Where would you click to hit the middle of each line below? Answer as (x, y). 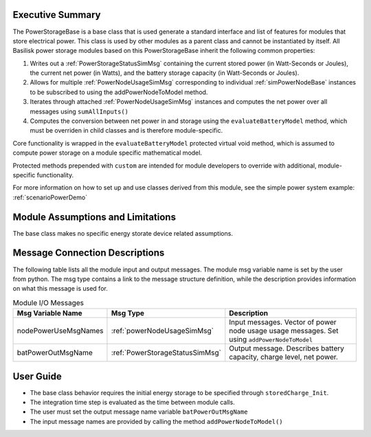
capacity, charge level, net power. (283, 357)
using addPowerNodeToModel (271, 339)
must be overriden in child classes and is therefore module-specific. (126, 131)
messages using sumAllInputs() (79, 111)
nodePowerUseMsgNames (60, 331)
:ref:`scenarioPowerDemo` (50, 197)
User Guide (37, 376)
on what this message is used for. (60, 289)
